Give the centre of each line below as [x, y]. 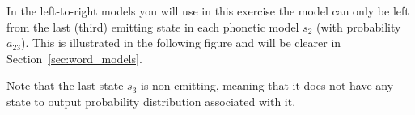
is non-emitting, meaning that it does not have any [267, 85]
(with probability [359, 26]
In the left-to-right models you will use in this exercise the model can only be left [208, 11]
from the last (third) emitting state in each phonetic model [153, 26]
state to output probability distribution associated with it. [151, 101]
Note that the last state [65, 85]
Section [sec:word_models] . [74, 58]
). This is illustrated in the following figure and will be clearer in [181, 43]
